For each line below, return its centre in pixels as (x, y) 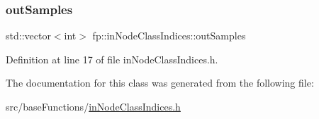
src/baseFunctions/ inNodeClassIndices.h (93, 106)
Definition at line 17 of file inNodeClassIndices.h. (112, 59)
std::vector (28, 36)
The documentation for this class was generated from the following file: (160, 83)
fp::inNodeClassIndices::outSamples (169, 36)
